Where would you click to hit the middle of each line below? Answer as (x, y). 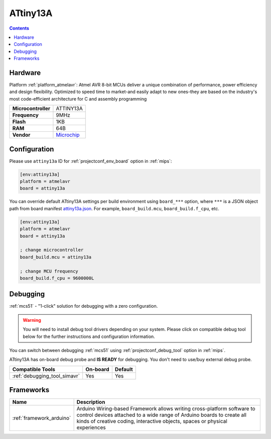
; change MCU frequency (49, 271)
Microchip (68, 135)
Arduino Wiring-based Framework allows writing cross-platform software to (166, 409)
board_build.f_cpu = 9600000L (57, 278)
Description (91, 402)
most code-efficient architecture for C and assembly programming (78, 99)
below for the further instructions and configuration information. (89, 336)
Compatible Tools (34, 369)
